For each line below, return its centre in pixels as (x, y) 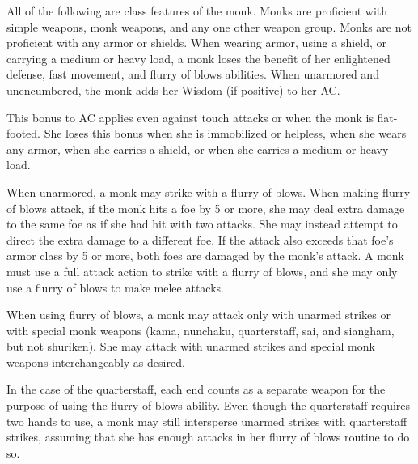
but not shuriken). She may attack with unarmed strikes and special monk (191, 346)
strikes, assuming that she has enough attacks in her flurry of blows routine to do (208, 437)
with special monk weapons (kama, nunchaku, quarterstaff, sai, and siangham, (201, 330)
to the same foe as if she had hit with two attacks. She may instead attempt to (202, 224)
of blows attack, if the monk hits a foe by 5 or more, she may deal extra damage (206, 208)
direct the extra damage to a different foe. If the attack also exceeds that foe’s (200, 239)
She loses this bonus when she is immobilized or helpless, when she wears (225, 133)
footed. (24, 133)
